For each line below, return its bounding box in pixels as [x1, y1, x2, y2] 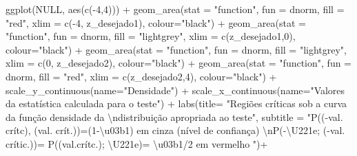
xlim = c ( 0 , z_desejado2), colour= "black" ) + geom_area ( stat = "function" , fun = [6, 56, 351, 70]
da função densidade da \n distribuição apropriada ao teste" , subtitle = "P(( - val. [6, 109, 343, 124]
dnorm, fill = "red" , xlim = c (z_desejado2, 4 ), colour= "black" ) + [6, 69, 277, 83]
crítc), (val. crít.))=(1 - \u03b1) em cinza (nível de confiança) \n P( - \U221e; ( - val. [6, 123, 345, 137]
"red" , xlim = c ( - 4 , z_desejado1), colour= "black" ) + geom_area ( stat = [6, 15, 306, 30]
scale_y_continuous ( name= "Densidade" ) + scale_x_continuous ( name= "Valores [6, 82, 345, 97]
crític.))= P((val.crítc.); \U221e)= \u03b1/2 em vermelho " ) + [6, 136, 268, 151]
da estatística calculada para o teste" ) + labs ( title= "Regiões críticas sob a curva [6, 96, 347, 111]
